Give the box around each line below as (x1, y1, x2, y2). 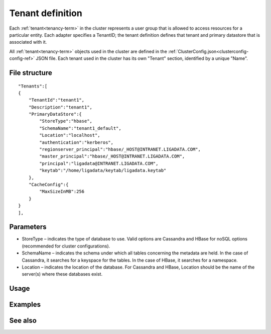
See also (9, 316, 37, 325)
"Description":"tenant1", (28, 104, 93, 110)
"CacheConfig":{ (28, 182, 69, 187)
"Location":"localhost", (39, 132, 100, 138)
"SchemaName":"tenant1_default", (39, 125, 121, 131)
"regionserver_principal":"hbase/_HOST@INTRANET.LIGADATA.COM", (39, 146, 201, 152)
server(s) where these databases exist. (22, 271, 103, 277)
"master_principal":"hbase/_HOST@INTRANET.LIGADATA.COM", (39, 153, 185, 159)
